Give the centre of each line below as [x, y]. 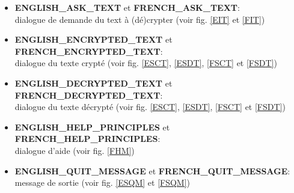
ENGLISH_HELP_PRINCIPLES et [92, 127]
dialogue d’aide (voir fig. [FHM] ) [75, 150]
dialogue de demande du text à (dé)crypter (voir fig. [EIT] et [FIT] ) [140, 19]
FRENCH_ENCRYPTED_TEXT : [89, 51]
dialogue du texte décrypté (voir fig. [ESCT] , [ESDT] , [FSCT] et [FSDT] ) [150, 107]
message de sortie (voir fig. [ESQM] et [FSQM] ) [103, 182]
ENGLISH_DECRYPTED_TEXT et [93, 83]
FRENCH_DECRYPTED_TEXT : [89, 95]
